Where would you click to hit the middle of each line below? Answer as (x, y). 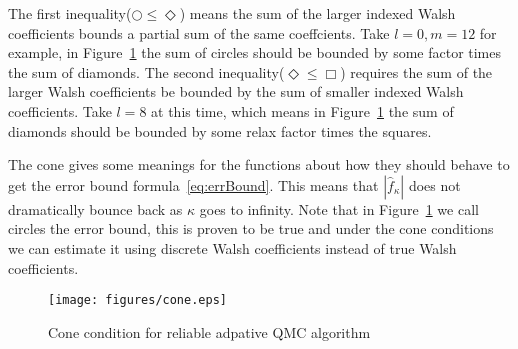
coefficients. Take (60, 110)
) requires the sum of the (416, 71)
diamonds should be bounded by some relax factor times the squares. (220, 130)
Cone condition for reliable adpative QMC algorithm (209, 331)
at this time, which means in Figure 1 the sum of (302, 110)
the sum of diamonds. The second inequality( (146, 71)
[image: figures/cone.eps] (137, 300)
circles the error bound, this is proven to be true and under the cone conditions (251, 228)
